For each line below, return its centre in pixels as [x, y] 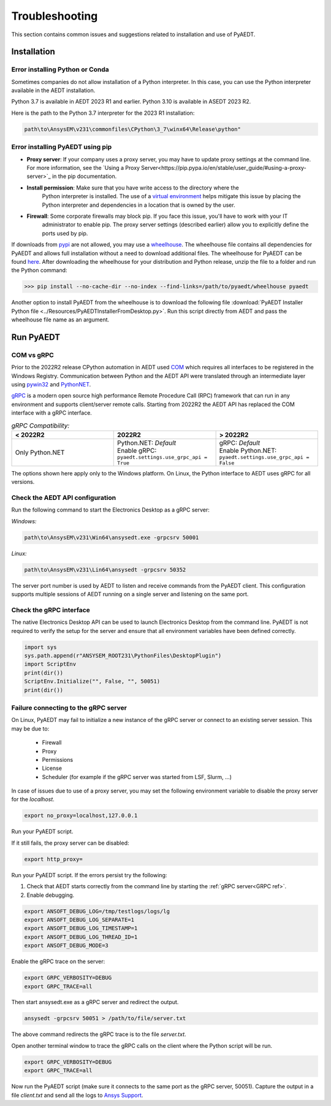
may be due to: [30, 728]
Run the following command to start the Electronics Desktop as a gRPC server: [110, 510]
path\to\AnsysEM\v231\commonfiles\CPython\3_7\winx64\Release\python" [133, 129]
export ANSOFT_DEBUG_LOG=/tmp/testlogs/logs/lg [97, 911]
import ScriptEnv [50, 664]
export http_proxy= [53, 859]
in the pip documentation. [85, 176]
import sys [40, 647]
